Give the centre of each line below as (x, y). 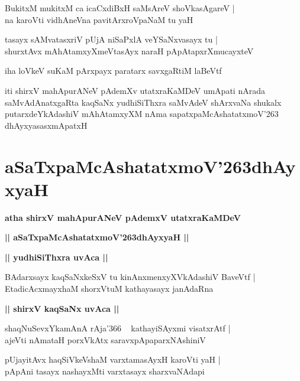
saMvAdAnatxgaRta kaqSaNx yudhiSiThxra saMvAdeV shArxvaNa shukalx (143, 102)
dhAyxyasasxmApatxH (46, 125)
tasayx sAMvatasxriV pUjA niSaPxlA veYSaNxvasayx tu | (111, 39)
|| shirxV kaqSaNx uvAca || (62, 308)
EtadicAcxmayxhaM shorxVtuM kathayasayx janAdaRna (109, 289)
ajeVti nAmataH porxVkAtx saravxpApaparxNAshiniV (105, 339)
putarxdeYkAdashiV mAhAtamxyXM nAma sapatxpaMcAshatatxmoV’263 (142, 114)
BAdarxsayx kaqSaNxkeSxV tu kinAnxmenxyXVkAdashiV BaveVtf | (130, 277)
